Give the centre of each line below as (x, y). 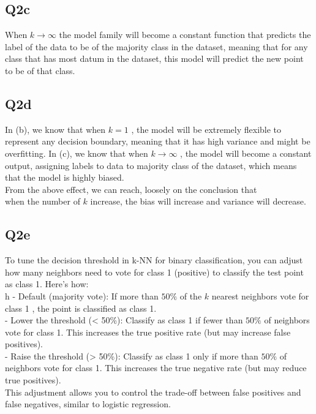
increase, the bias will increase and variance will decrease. (198, 201)
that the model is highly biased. (65, 177)
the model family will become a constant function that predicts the (185, 35)
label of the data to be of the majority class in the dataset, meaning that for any (156, 46)
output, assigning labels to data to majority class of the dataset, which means (151, 165)
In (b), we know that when (55, 129)
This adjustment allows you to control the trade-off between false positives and (153, 392)
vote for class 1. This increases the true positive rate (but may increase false (148, 332)
